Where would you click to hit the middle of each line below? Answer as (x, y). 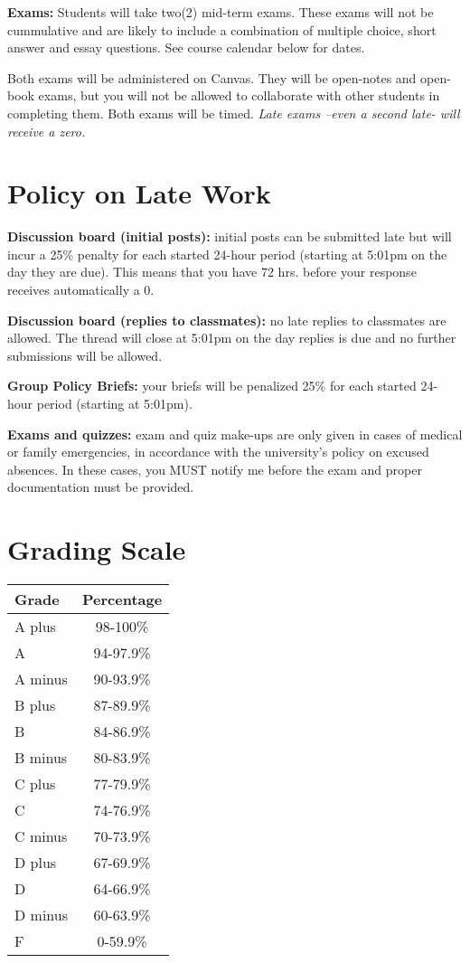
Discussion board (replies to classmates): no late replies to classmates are (227, 320)
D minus (41, 915)
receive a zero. (47, 131)
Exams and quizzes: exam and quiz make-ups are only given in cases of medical (235, 434)
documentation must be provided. (101, 487)
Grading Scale (97, 549)
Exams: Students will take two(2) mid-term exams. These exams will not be (221, 12)
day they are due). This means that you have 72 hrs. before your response (212, 272)
